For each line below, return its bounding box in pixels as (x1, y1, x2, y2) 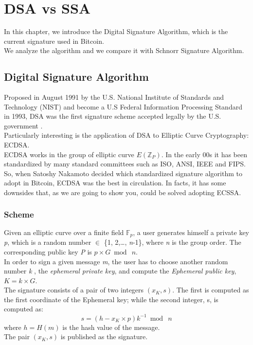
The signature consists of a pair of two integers (4, 285, 144, 295)
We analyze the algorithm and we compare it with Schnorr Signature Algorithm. (4, 45, 244, 55)
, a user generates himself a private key (133, 227, 249, 237)
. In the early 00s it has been (161, 149, 248, 159)
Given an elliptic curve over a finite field (4, 227, 124, 237)
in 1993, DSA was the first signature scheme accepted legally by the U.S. (4, 111, 221, 121)
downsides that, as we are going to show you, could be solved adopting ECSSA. (4, 187, 241, 198)
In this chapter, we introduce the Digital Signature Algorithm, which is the (4, 26, 228, 36)
